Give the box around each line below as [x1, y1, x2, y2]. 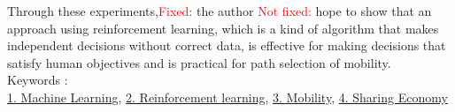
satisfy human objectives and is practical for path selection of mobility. [7, 53, 391, 71]
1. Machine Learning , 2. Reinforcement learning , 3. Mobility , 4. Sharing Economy [7, 87, 448, 106]
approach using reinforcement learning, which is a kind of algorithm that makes [7, 19, 439, 37]
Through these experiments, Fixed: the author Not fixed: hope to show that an [7, 2, 432, 19]
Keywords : [7, 71, 68, 89]
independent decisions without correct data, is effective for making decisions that [7, 36, 446, 55]
